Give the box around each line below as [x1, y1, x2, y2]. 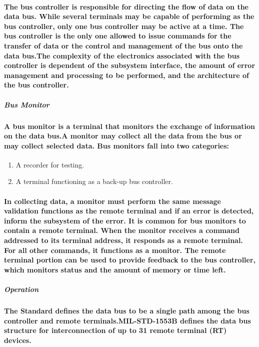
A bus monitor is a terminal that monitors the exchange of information [4, 120, 255, 131]
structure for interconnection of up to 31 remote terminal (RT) [4, 325, 227, 335]
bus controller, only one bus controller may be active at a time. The [4, 20, 244, 31]
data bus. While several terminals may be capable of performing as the [4, 11, 254, 21]
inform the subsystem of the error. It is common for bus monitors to [4, 215, 246, 225]
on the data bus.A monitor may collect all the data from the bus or [4, 130, 242, 141]
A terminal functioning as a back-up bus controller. [15, 176, 173, 186]
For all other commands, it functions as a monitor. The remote [4, 244, 226, 255]
